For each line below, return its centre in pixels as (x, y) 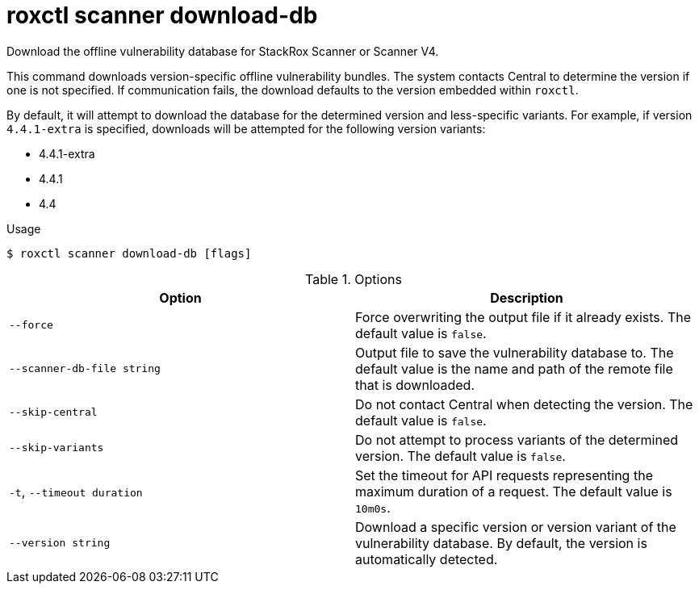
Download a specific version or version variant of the (516, 527)
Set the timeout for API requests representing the (504, 475)
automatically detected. (427, 559)
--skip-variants (57, 448)
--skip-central (53, 412)
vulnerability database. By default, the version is (501, 543)
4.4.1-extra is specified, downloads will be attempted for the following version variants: (246, 128)
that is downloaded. (415, 385)
